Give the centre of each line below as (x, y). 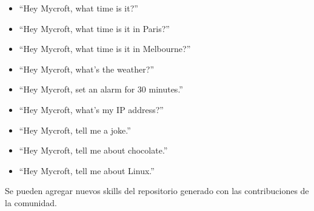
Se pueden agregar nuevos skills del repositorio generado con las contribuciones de (157, 191)
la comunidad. (31, 202)
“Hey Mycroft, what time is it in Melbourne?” (105, 49)
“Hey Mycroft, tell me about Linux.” (87, 170)
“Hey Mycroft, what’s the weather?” (86, 69)
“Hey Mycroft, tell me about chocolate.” (93, 150)
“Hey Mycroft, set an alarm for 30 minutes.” (101, 89)
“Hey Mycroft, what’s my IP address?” (91, 109)
